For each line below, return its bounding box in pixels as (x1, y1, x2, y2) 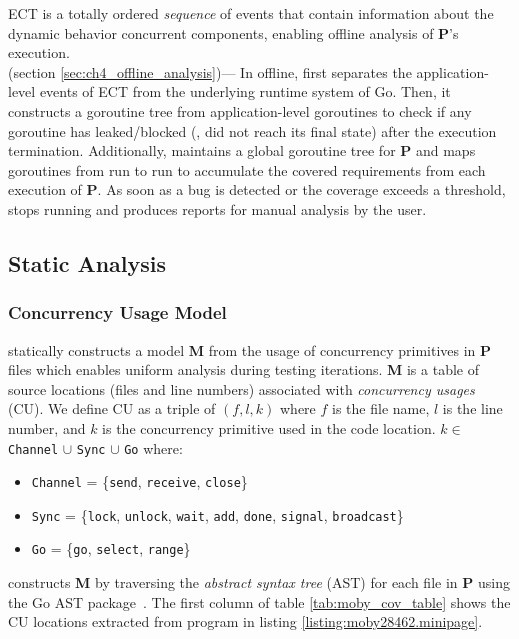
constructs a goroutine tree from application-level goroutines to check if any (8, 100, 472, 121)
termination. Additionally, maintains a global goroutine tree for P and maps (8, 140, 476, 161)
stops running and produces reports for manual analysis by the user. (8, 198, 427, 219)
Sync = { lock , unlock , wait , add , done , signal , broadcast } (31, 504, 404, 525)
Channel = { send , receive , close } (31, 471, 248, 492)
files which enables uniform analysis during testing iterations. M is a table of (8, 359, 479, 380)
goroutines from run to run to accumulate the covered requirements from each (8, 159, 486, 180)
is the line (442, 398, 503, 419)
